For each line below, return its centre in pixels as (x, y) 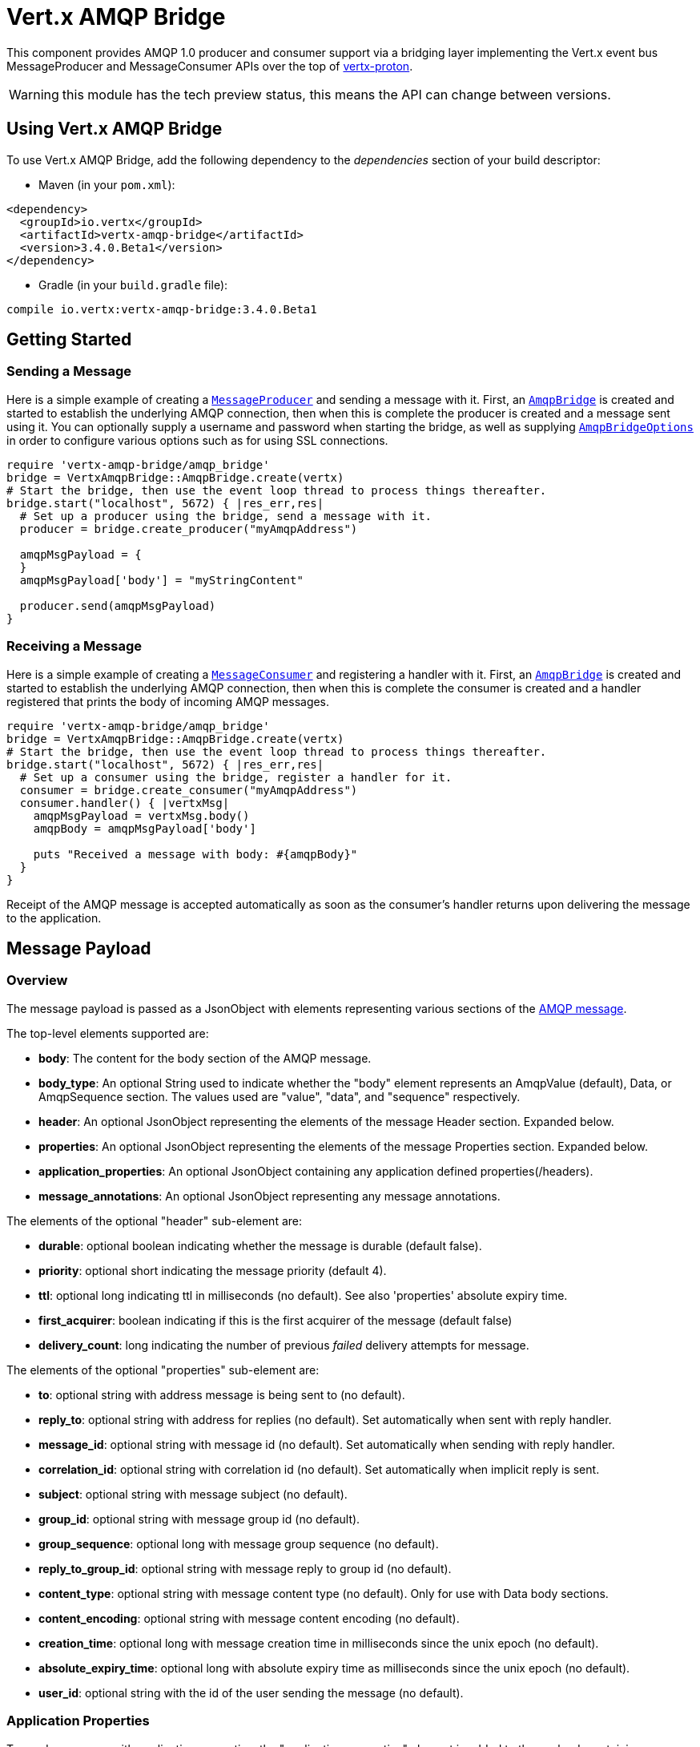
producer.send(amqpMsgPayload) (118, 605)
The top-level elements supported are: (108, 1033)
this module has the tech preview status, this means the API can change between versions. (336, 94)
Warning (34, 94)
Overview (37, 980)
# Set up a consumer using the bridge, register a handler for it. (236, 777)
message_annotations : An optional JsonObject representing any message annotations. (270, 1196)
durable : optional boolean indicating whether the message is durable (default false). (260, 1245)
